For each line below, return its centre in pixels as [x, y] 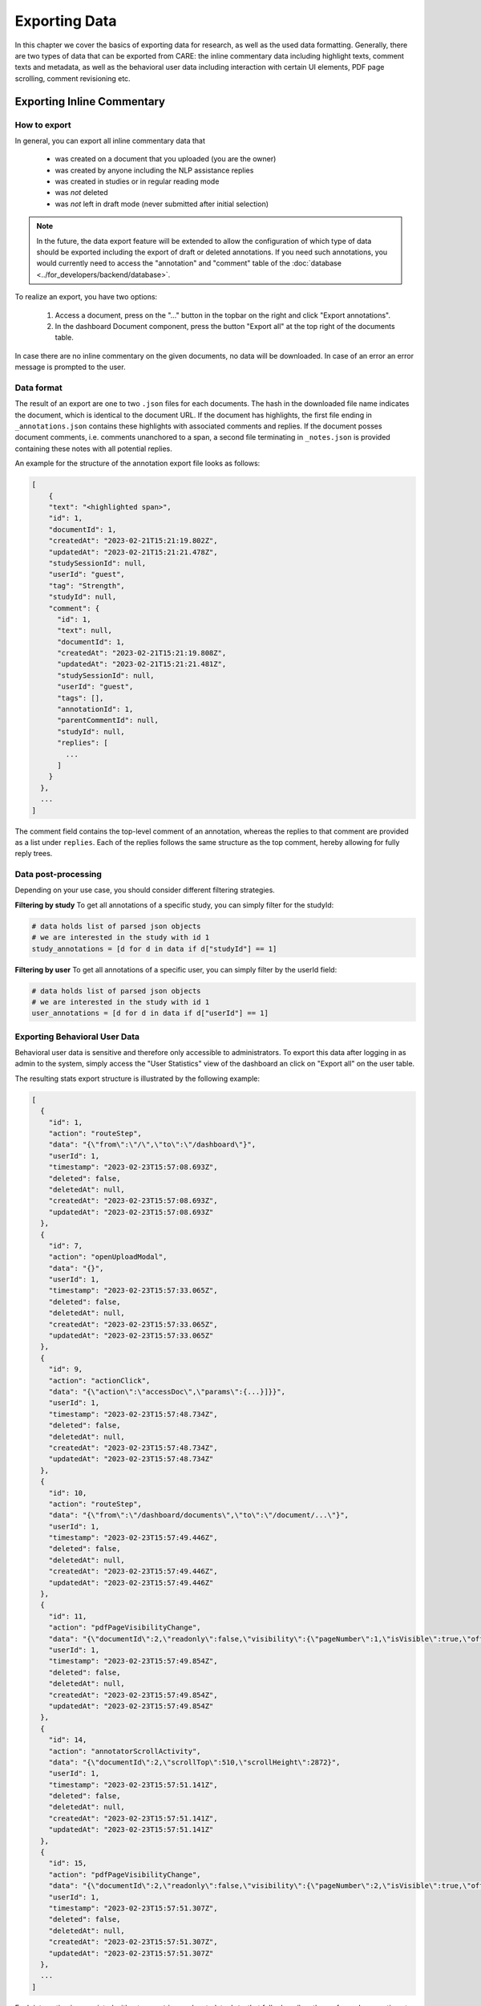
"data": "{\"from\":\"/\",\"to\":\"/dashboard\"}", [152, 1145]
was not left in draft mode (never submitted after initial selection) [162, 204]
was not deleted [81, 193]
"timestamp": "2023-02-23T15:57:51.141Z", [133, 1785]
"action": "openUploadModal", [108, 1257]
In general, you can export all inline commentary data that [110, 140]
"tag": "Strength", [87, 585]
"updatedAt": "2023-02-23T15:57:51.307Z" [131, 1953]
